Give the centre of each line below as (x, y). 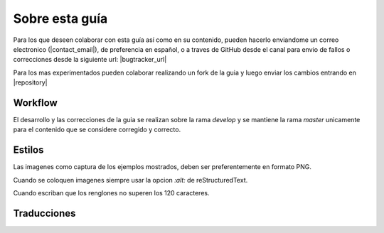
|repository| (30, 82)
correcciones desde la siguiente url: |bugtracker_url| (90, 60)
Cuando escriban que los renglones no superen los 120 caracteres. (111, 193)
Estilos (28, 150)
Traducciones (44, 213)
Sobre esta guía (60, 18)
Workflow (36, 103)
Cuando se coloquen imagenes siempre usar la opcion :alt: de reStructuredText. (130, 180)
